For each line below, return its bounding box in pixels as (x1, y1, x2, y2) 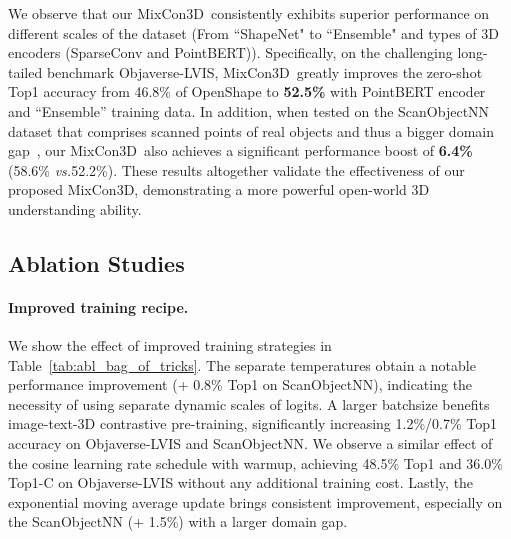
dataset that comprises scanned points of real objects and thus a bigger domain (8, 120, 494, 141)
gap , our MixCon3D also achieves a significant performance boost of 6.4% (8, 140, 473, 161)
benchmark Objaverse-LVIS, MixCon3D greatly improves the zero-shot (46, 61, 483, 82)
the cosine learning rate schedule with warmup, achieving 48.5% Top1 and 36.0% (8, 452, 503, 473)
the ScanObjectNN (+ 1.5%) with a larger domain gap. (8, 511, 348, 532)
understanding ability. (8, 198, 142, 219)
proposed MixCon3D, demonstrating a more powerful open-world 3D (8, 179, 430, 200)
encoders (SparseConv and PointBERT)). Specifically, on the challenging (8, 42, 453, 63)
